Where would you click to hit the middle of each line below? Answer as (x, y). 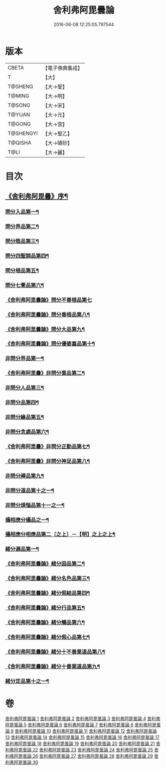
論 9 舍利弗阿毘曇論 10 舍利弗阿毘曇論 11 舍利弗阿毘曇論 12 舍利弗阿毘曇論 (81, 731)
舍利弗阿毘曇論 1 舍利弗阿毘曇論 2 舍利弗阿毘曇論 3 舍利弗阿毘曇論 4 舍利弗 (83, 718)
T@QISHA (19, 142)
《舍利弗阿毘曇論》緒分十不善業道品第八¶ (55, 651)
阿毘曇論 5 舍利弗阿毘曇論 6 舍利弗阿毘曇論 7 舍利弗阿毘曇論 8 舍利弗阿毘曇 (83, 724)
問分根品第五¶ (22, 270)
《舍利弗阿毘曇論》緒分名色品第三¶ (48, 578)
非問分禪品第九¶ (25, 475)
